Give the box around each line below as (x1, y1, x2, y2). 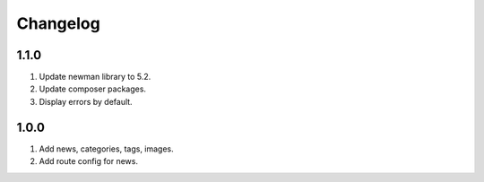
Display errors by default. (39, 96, 134, 107)
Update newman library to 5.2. (39, 72, 151, 82)
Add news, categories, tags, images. (39, 143, 174, 154)
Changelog (16, 13, 100, 33)
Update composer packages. (39, 83, 147, 94)
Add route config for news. (39, 156, 139, 167)
